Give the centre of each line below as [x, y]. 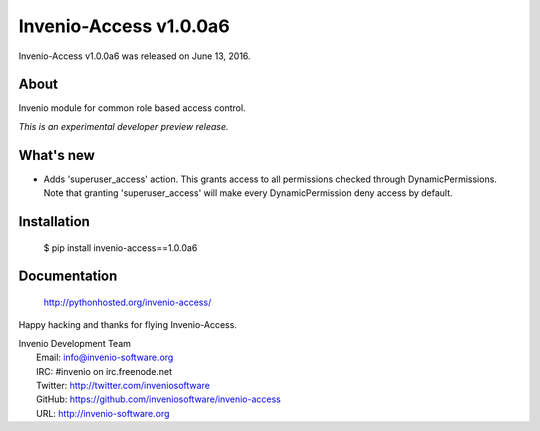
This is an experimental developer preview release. [123, 126]
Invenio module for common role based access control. [132, 108]
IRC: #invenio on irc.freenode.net [104, 371]
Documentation [68, 276]
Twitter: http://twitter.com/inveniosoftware [123, 385]
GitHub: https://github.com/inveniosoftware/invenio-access [159, 399]
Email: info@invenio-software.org [105, 357]
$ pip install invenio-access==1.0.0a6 [120, 247]
